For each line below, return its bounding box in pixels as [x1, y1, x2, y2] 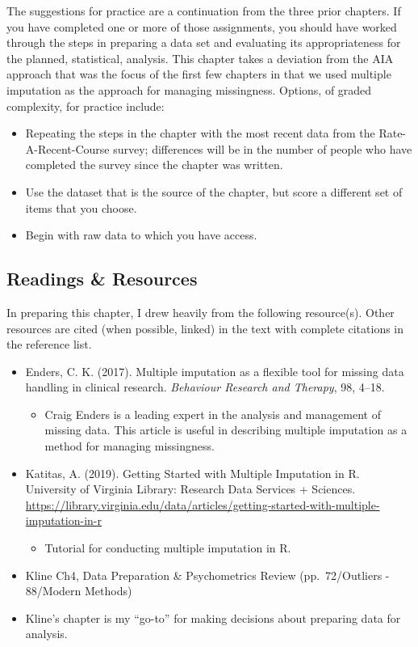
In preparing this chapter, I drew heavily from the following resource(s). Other [6, 303, 395, 320]
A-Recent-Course [25, 140, 110, 157]
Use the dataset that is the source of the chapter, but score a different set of [25, 183, 403, 200]
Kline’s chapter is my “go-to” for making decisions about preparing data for [25, 609, 401, 626]
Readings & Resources [6, 266, 198, 291]
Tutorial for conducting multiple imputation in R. [44, 539, 291, 556]
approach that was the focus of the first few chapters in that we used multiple [6, 66, 391, 82]
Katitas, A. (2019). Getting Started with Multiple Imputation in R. [25, 464, 360, 481]
